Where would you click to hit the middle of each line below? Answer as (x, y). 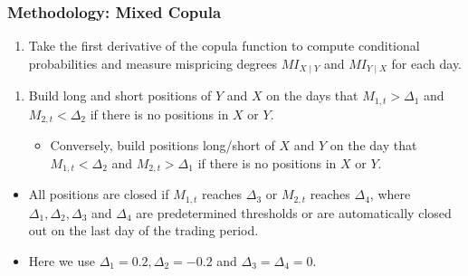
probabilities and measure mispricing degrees (153, 63)
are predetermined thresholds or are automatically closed (294, 212)
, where (390, 194)
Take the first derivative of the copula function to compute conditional (224, 46)
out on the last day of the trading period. (143, 230)
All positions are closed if (99, 194)
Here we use (62, 260)
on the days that (312, 95)
